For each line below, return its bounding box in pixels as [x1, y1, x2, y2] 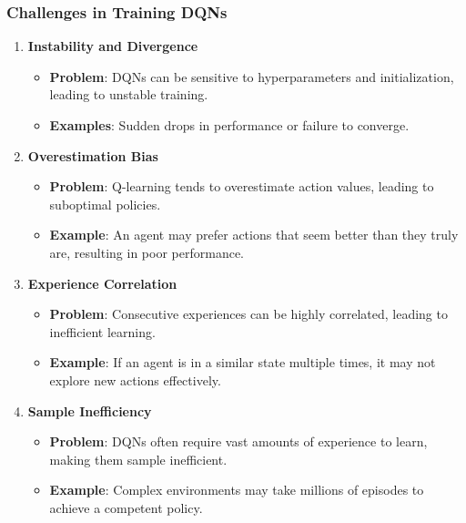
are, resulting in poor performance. [49, 242, 245, 261]
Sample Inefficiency [27, 401, 152, 420]
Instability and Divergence [27, 36, 198, 56]
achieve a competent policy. [49, 497, 203, 517]
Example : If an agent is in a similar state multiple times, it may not [49, 353, 436, 372]
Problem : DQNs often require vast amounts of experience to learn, [49, 432, 428, 451]
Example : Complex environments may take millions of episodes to [49, 480, 424, 499]
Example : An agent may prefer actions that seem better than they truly [49, 225, 459, 244]
